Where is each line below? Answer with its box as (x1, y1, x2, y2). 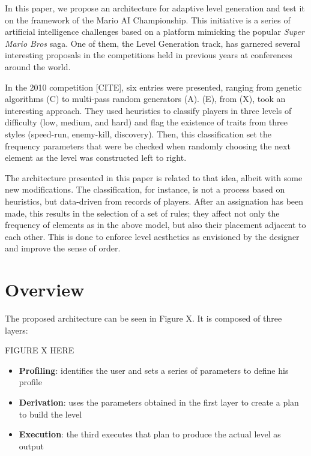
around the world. (5, 60, 71, 73)
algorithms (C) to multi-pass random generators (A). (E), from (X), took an (5, 92, 286, 105)
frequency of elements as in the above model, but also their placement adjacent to (5, 218, 306, 231)
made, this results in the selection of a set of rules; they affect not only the (5, 206, 280, 219)
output (19, 439, 44, 452)
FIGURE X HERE (5, 344, 74, 356)
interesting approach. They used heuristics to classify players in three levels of (5, 104, 292, 116)
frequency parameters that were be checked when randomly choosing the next (5, 139, 291, 152)
